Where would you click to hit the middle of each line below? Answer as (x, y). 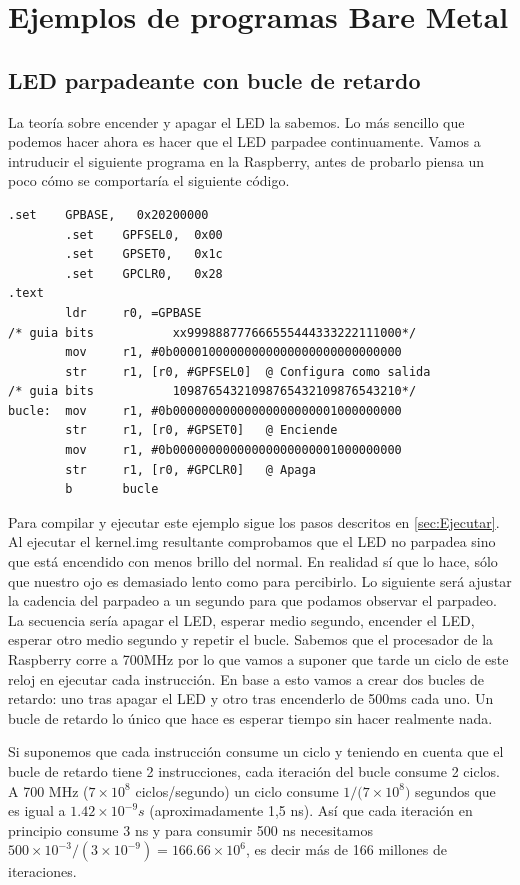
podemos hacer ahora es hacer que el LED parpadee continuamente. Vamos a (244, 141)
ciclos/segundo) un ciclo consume (237, 790)
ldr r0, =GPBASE (133, 312)
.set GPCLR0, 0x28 (144, 273)
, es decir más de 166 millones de (346, 849)
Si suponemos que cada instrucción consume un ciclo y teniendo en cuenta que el (256, 751)
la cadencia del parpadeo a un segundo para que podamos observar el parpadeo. (252, 600)
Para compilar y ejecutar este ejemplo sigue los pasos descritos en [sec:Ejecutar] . (254, 521)
